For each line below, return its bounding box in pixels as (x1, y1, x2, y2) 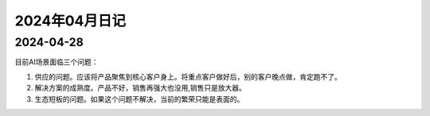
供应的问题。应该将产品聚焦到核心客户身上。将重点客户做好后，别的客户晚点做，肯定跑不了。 (34, 72, 342, 81)
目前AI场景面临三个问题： (14, 57, 99, 67)
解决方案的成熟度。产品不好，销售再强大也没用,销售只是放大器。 (34, 83, 247, 93)
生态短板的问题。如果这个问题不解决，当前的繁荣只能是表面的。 (34, 94, 244, 103)
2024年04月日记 (14, 12, 127, 29)
